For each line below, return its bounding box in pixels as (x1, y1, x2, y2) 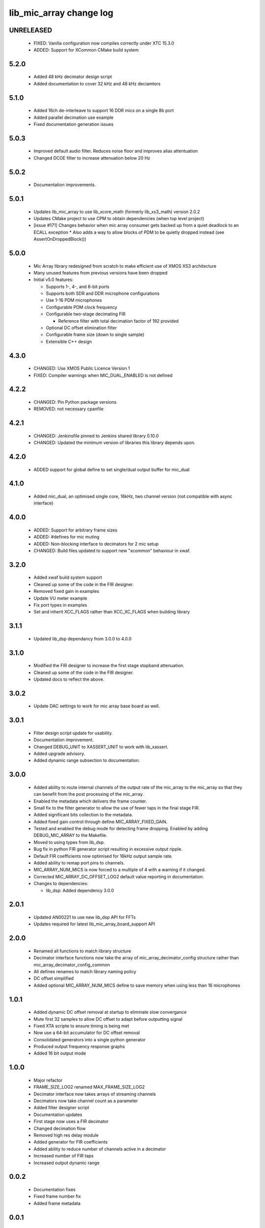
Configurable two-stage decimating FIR (46, 311, 126, 317)
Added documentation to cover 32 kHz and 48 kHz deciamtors (33, 81, 161, 86)
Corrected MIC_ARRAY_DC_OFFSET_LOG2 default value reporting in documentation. (33, 873, 204, 879)
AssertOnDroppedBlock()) (33, 236, 87, 242)
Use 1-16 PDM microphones (46, 297, 103, 303)
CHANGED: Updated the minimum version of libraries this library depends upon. (33, 440, 196, 446)
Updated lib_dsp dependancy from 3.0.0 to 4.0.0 (33, 636, 132, 642)
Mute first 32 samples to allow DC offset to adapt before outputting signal (33, 1016, 183, 1022)
